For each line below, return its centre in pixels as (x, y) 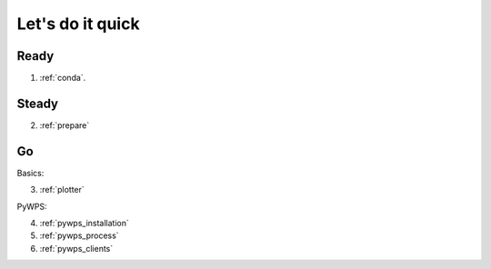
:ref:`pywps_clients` (76, 248)
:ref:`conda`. (63, 78)
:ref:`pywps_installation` (84, 224)
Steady (38, 103)
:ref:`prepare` (65, 125)
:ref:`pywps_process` (79, 235)
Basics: (30, 173)
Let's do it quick (78, 24)
